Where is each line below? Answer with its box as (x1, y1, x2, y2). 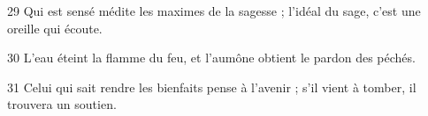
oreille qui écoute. (7, 18, 103, 37)
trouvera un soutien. (7, 95, 117, 113)
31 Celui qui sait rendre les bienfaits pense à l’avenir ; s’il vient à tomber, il (7, 77, 417, 96)
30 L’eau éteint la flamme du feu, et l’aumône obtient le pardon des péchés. (7, 48, 416, 67)
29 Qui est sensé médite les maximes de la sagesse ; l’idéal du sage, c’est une (7, 2, 421, 19)
